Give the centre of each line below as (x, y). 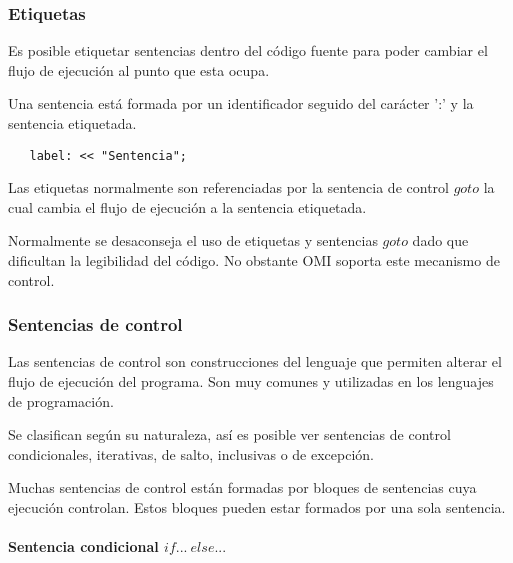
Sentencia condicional (83, 546)
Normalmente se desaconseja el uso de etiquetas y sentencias (193, 240)
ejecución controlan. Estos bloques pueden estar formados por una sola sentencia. (257, 507)
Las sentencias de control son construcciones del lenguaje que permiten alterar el (255, 361)
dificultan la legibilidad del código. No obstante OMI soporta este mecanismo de (254, 260)
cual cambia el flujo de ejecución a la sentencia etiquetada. (187, 206)
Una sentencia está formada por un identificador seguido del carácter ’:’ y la (241, 103)
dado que (440, 240)
